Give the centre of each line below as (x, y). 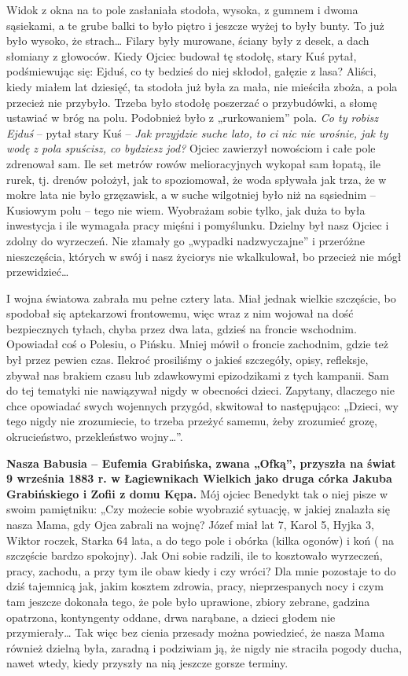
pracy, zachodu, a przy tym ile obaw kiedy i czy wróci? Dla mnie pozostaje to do (201, 570)
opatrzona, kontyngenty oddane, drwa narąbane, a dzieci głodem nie (171, 617)
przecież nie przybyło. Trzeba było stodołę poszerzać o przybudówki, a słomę (192, 102)
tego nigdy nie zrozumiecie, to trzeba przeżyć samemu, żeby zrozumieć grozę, (192, 421)
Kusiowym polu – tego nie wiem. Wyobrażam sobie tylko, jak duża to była (186, 209)
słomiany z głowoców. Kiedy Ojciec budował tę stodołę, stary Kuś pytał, (182, 55)
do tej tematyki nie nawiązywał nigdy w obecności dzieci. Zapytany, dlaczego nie (200, 390)
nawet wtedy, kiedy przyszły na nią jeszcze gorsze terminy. (147, 663)
